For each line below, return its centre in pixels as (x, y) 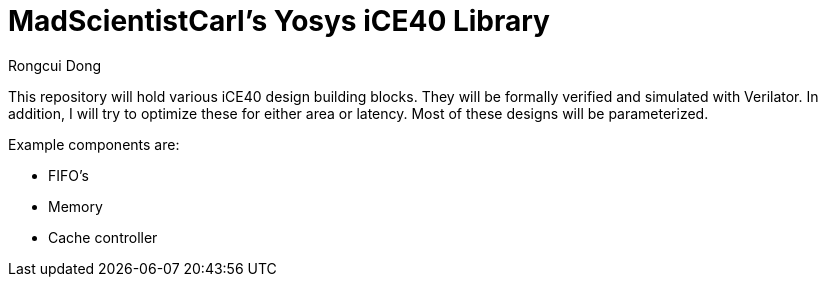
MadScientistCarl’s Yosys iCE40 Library (279, 21)
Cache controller (103, 237)
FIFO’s (68, 175)
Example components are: (94, 144)
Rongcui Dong (55, 65)
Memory (75, 206)
